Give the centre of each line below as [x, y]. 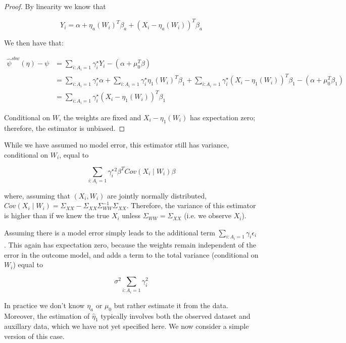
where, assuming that [37, 195]
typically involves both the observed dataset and [176, 315]
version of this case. [34, 336]
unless [131, 215]
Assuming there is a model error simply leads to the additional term [110, 232]
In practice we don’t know [44, 305]
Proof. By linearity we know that [55, 6]
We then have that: [34, 43]
